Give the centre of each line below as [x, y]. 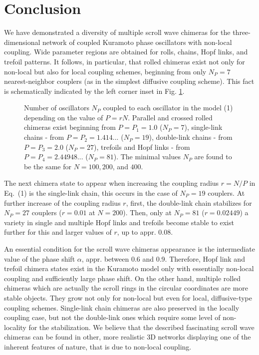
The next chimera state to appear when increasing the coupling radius [112, 183]
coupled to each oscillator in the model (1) [168, 108]
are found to [213, 157]
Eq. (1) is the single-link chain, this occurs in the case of [91, 193]
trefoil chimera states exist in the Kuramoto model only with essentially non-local [129, 268]
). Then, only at [147, 212]
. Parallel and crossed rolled [170, 117]
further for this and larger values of [58, 232]
